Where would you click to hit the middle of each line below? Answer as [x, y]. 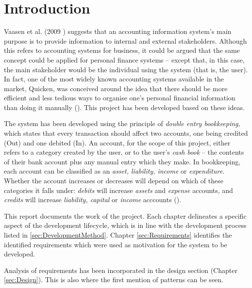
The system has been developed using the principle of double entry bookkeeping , [122, 123]
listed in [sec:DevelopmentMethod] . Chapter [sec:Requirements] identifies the [118, 235]
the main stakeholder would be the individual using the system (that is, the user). [126, 69]
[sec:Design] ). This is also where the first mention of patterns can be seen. [114, 280]
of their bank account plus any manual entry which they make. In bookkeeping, [122, 161]
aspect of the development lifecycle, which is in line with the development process [125, 225]
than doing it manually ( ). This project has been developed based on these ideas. [124, 107]
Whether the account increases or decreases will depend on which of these [114, 181]
